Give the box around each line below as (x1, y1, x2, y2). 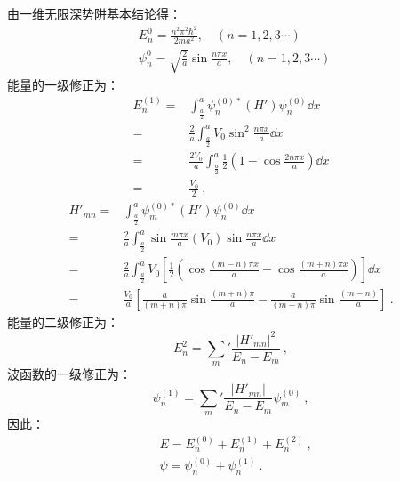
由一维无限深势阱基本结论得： (7, 4, 181, 23)
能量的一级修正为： (7, 75, 119, 93)
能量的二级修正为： (7, 312, 119, 331)
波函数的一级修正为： (7, 365, 132, 383)
